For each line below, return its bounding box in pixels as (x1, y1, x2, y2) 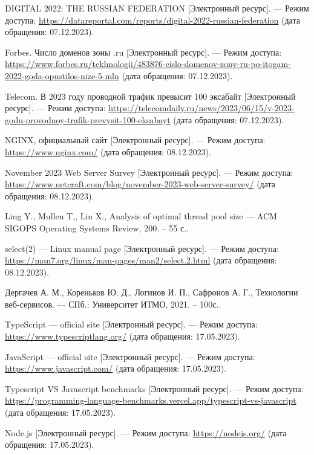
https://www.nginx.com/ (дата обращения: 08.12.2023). (5, 145, 212, 158)
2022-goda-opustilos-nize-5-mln (5, 69, 119, 82)
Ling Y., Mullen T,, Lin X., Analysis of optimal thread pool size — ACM (5, 210, 277, 222)
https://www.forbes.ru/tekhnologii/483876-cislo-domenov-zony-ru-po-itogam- (5, 57, 291, 70)
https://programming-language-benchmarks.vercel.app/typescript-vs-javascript (5, 394, 296, 407)
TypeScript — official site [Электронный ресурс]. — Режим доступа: (5, 318, 258, 331)
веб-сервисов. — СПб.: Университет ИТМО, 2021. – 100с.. (5, 297, 221, 310)
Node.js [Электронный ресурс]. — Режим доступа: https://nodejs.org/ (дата (5, 426, 287, 439)
